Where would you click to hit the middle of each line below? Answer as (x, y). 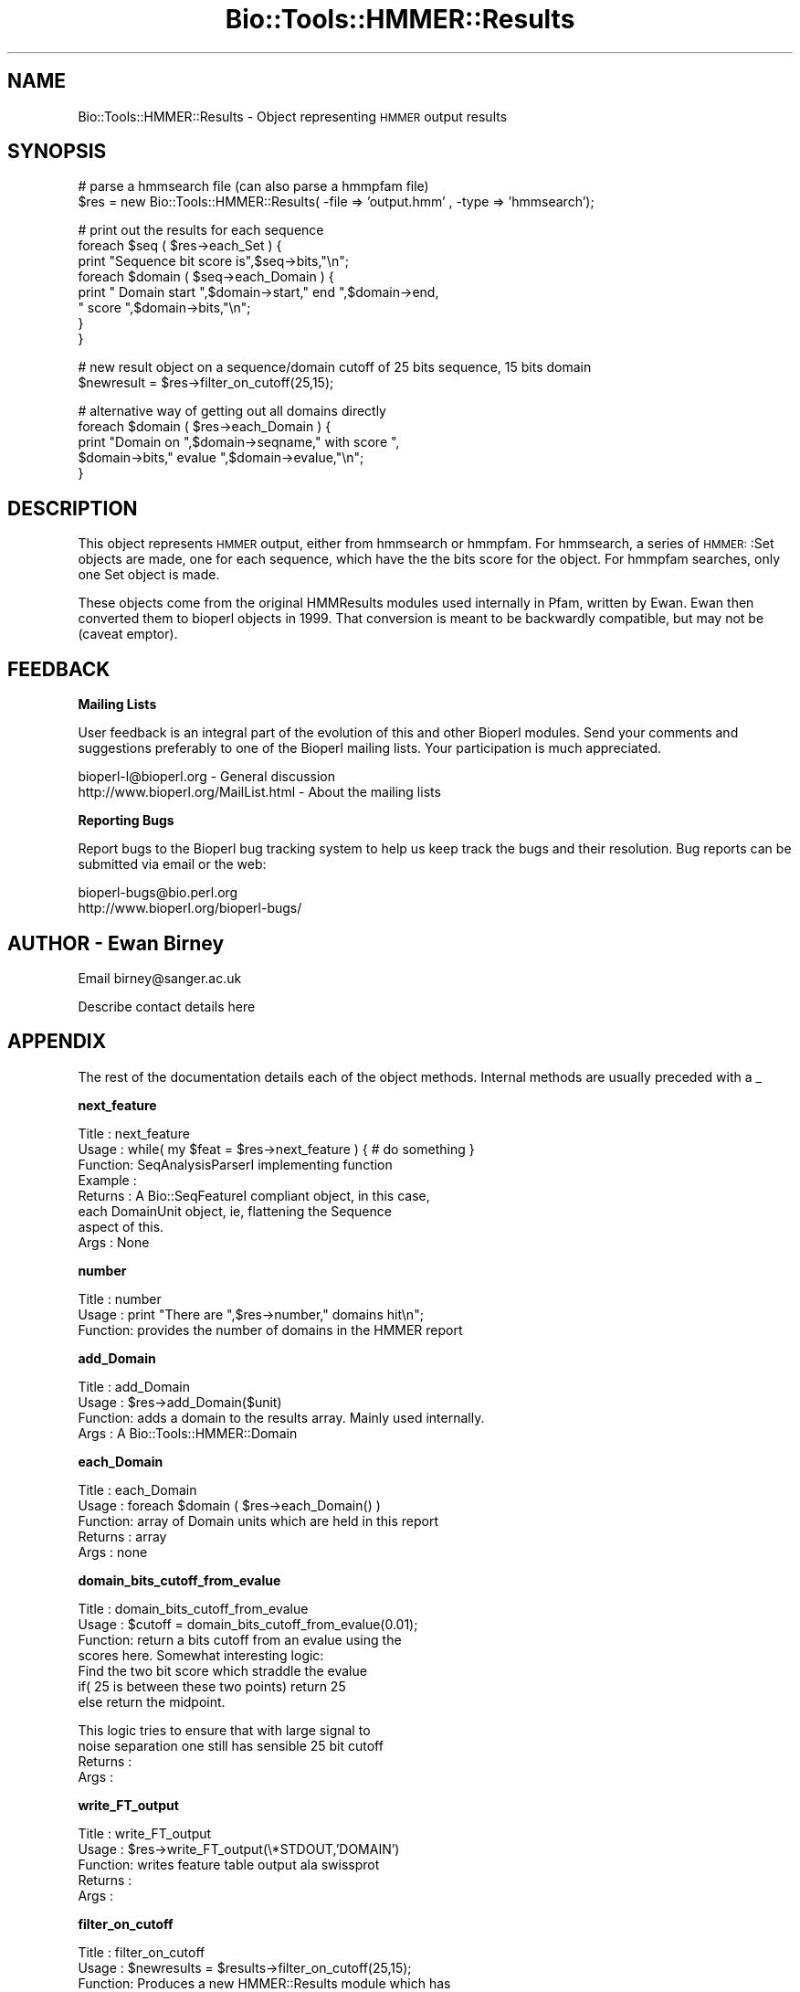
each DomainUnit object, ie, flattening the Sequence (235, 1211)
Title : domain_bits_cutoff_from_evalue (193, 1608)
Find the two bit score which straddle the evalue (222, 1670)
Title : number (120, 1298)
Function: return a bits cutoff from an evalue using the (240, 1639)
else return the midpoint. (152, 1701)
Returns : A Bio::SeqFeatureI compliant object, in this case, (254, 1195)
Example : (107, 1180)
